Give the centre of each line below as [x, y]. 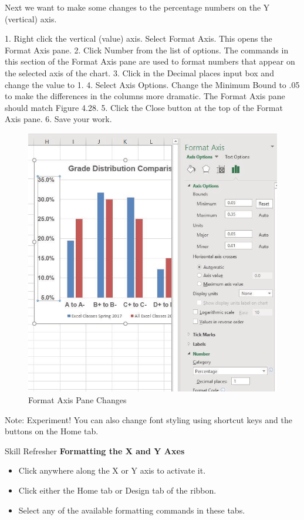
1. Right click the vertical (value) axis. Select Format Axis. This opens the [139, 38]
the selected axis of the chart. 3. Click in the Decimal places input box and [139, 72]
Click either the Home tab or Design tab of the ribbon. [117, 490]
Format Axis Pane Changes [77, 400]
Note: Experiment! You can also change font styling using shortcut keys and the [148, 419]
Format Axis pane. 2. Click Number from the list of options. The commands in [147, 50]
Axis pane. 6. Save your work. [58, 119]
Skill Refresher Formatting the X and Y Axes [95, 450]
